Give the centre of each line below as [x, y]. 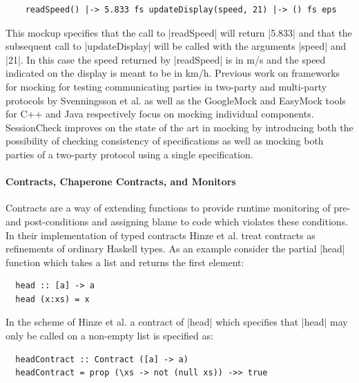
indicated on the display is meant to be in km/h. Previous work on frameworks [173, 73]
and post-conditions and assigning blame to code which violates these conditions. [177, 221]
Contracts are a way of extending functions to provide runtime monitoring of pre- [178, 208]
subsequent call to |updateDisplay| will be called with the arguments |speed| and [176, 46]
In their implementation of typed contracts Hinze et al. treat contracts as [161, 235]
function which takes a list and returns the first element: [125, 262]
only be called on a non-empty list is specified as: [109, 336]
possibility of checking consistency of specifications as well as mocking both [165, 141]
